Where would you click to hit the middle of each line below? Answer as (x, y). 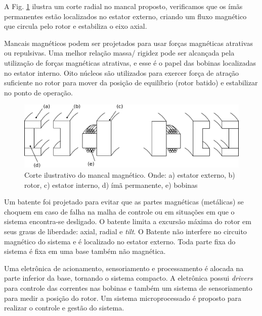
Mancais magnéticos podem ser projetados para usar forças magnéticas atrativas (128, 43)
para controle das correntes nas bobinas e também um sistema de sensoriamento (128, 287)
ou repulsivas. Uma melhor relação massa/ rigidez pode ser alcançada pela (119, 53)
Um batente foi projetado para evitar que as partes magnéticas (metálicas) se (124, 202)
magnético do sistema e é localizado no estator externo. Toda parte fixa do (120, 241)
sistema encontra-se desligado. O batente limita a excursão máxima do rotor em (128, 221)
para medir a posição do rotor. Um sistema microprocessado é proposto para (123, 298)
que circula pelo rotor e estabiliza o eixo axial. (76, 26)
